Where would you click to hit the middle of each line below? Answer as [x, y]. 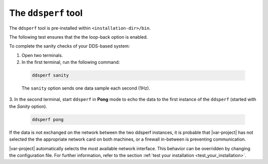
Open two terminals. [42, 55]
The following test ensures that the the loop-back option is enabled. [79, 37]
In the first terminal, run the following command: [71, 62]
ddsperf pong [48, 119]
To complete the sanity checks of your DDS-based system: [69, 46]
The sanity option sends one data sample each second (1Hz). [86, 88]
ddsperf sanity [50, 75]
